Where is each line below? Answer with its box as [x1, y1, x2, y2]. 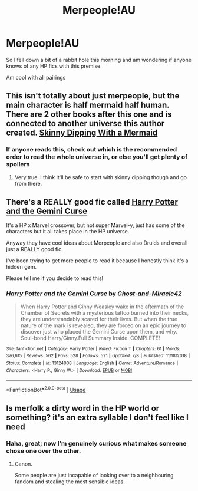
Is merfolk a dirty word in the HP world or [6, 403, 160, 413]
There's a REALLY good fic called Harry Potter [6, 197, 179, 207]
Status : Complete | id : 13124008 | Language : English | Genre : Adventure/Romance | [6, 360, 179, 366]
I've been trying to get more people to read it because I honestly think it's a [6, 257, 189, 264]
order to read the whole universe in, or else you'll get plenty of [6, 153, 188, 161]
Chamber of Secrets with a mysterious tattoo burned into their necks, [20, 309, 189, 316]
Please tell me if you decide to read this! [6, 275, 104, 282]
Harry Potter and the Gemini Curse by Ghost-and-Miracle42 [6, 289, 182, 298]
